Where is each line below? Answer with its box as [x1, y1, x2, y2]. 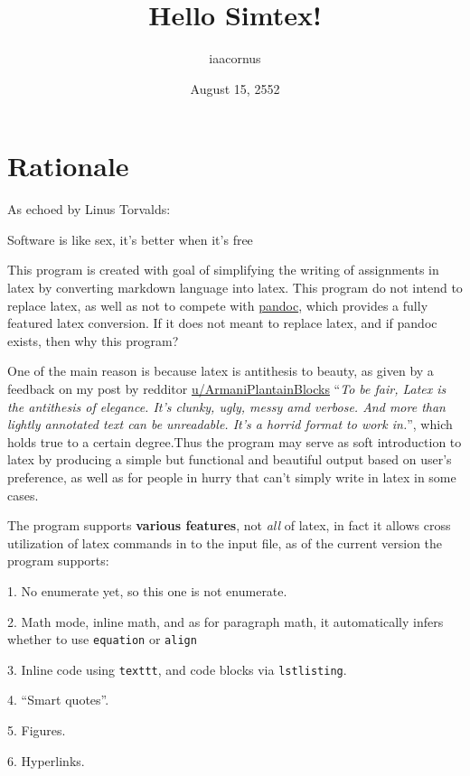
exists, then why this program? [7, 331, 179, 350]
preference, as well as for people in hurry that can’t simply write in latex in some [7, 467, 456, 486]
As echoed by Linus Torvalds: [7, 200, 171, 219]
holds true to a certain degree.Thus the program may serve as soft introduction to [7, 432, 462, 451]
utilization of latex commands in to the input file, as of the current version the [7, 533, 443, 552]
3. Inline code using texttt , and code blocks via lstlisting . [7, 659, 347, 678]
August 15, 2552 [190, 79, 280, 98]
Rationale [7, 147, 129, 184]
